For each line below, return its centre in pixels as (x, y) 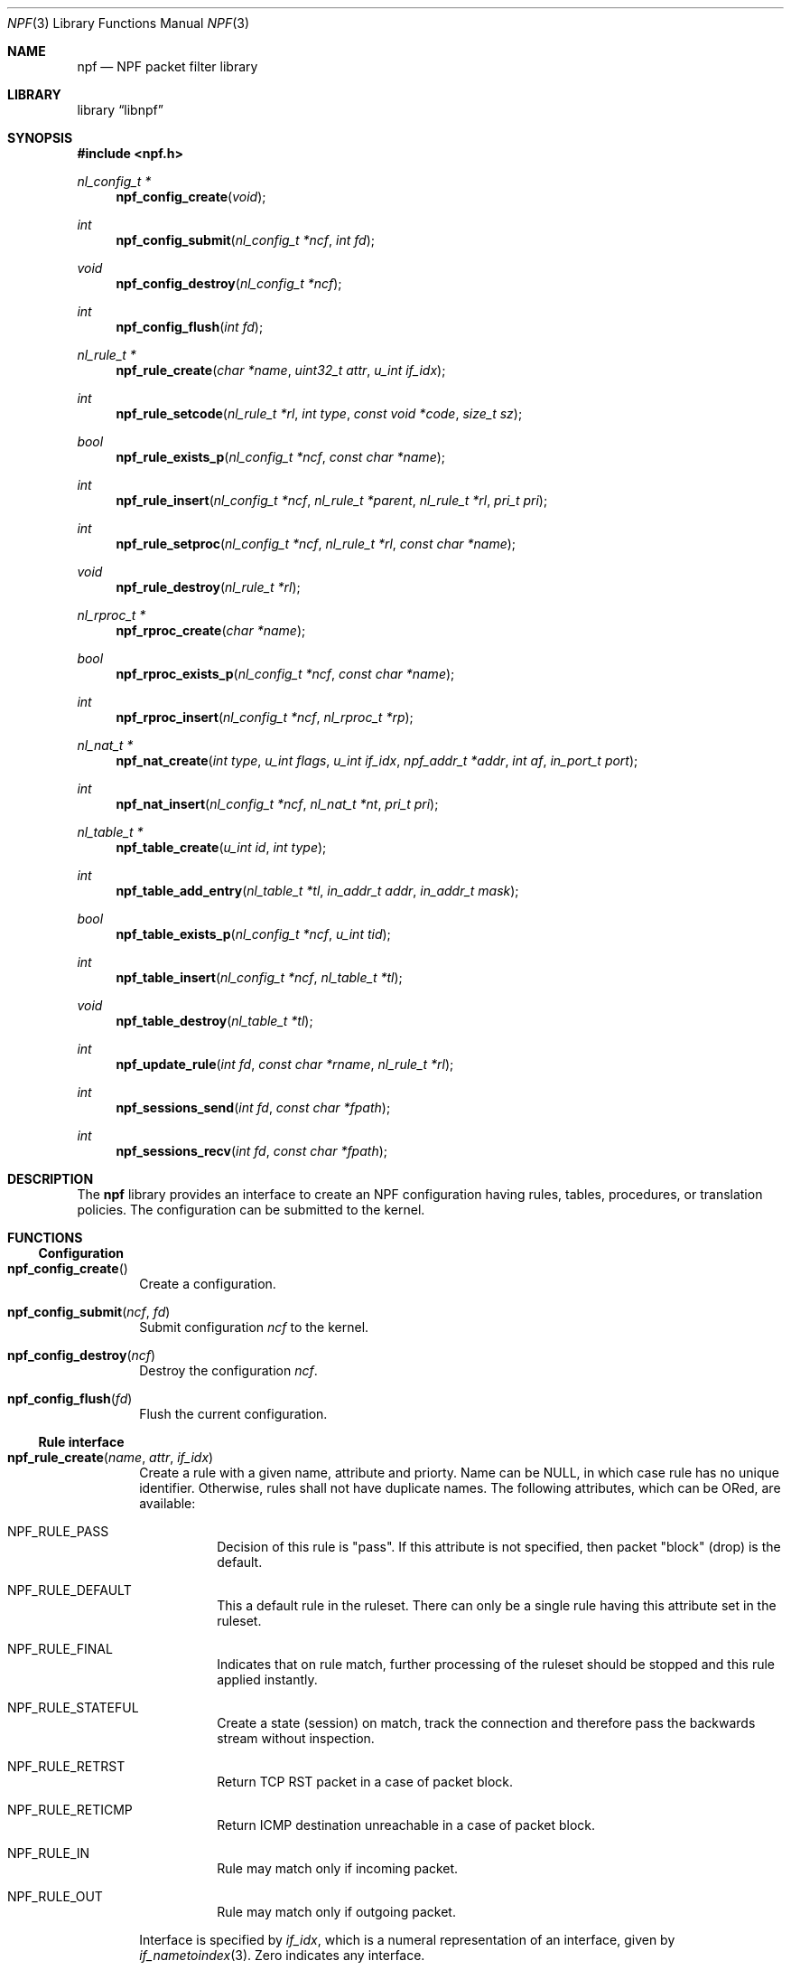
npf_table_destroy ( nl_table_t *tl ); (214, 1021)
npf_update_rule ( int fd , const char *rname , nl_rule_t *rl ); (285, 1064)
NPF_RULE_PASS (58, 1531)
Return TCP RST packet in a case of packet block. (365, 1782)
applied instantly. (267, 1679)
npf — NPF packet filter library (168, 66)
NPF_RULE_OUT (55, 1896)
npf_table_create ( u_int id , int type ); (221, 847)
